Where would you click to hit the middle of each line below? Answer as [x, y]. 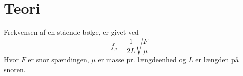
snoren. [15, 69]
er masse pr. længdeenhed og [142, 59]
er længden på [217, 59]
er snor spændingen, [59, 59]
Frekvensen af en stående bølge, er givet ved [71, 32]
